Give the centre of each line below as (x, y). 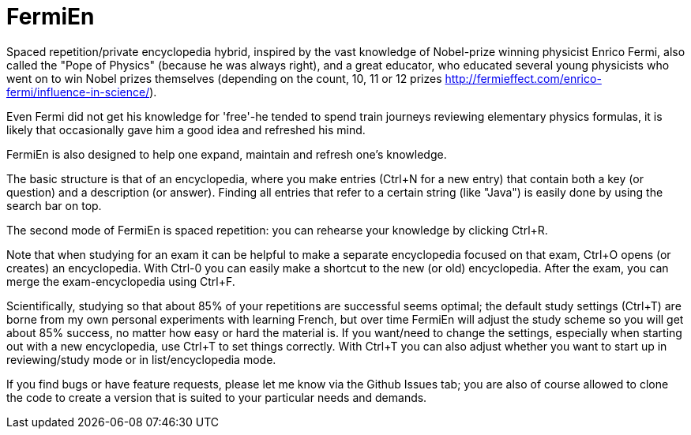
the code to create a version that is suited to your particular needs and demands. (217, 397)
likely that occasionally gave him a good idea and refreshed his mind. (186, 129)
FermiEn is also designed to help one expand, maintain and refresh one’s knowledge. (227, 154)
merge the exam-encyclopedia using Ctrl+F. (121, 281)
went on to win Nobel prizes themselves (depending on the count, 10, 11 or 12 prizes (224, 78)
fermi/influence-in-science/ (78, 92)
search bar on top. (54, 205)
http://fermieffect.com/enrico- (523, 78)
